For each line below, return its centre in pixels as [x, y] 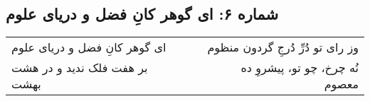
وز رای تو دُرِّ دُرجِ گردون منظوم [283, 47]
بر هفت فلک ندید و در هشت [80, 68]
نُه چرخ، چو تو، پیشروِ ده [300, 68]
